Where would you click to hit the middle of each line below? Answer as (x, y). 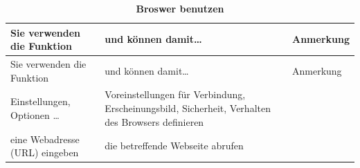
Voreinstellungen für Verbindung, (175, 94)
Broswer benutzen (180, 8)
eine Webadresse (45, 139)
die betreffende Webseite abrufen (174, 146)
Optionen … (35, 114)
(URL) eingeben (45, 152)
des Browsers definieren (154, 121)
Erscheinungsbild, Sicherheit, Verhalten (188, 108)
